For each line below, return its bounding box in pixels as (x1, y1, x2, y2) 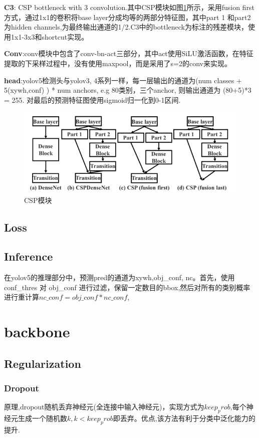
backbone (4, 321, 70, 342)
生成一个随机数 (18, 413, 67, 423)
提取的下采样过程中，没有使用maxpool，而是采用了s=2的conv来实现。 (4, 58, 231, 68)
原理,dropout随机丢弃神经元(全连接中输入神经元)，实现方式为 (4, 401, 204, 412)
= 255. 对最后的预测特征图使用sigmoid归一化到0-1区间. (4, 94, 181, 105)
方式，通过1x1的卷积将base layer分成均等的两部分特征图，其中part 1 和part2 (4, 12, 251, 22)
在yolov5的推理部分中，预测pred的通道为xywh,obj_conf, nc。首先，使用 (4, 272, 235, 283)
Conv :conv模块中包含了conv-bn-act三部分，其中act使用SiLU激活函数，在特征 (4, 48, 253, 59)
